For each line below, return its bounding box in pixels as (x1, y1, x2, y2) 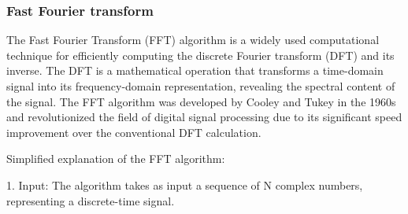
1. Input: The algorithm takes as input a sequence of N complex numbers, (6, 176, 363, 193)
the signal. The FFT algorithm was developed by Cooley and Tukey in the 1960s (6, 93, 396, 109)
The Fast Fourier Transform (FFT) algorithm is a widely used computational (6, 31, 380, 48)
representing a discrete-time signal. (6, 192, 175, 208)
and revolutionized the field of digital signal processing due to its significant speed (6, 109, 402, 125)
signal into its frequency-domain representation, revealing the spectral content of (6, 78, 395, 94)
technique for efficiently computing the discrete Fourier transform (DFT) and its (6, 46, 395, 63)
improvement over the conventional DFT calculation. (6, 124, 261, 140)
